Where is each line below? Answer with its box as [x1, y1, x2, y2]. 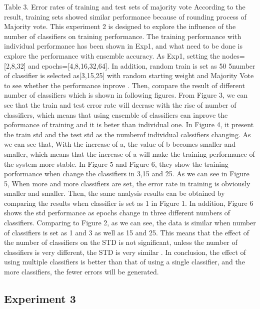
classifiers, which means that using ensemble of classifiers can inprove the [4, 109, 228, 120]
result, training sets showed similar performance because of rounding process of [4, 11, 246, 22]
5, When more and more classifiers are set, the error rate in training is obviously [4, 178, 250, 188]
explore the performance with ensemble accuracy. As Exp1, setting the [4, 50, 220, 61]
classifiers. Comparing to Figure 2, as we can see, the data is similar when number [4, 217, 256, 228]
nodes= [222, 50, 245, 61]
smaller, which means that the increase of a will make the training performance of [4, 148, 255, 159]
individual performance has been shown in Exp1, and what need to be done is [4, 41, 242, 51]
